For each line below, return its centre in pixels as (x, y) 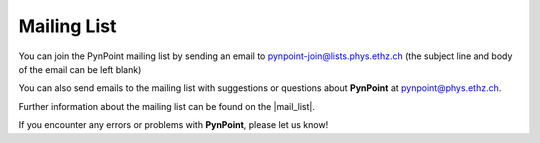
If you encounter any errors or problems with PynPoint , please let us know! (173, 125)
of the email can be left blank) (80, 69)
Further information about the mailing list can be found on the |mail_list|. (166, 106)
